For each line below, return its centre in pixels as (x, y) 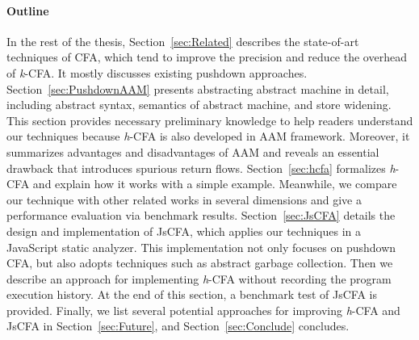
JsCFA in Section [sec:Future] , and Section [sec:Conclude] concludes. (178, 326)
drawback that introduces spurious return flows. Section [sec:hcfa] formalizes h (201, 168)
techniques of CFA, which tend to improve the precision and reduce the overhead (207, 57)
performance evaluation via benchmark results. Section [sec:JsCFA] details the (201, 215)
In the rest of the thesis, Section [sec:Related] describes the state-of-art (183, 41)
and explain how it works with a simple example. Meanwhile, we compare (215, 184)
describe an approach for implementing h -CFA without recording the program (199, 278)
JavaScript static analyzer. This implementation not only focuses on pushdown (201, 247)
